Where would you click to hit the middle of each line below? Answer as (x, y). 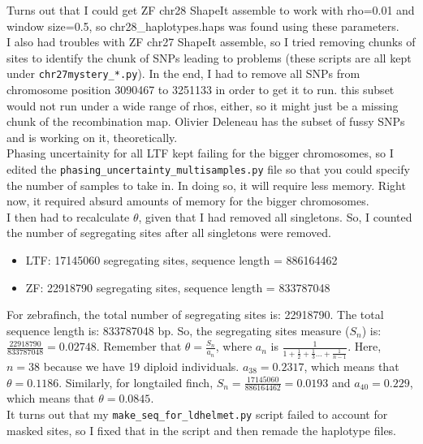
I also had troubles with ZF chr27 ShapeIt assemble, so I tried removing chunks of (211, 42)
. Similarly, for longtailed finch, (136, 382)
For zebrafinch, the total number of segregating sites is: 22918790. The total (195, 315)
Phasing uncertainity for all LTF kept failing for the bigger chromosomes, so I (200, 153)
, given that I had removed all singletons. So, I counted (275, 216)
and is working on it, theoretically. (92, 137)
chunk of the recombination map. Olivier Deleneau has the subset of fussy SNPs (206, 121)
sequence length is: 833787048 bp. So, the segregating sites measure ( (178, 330)
